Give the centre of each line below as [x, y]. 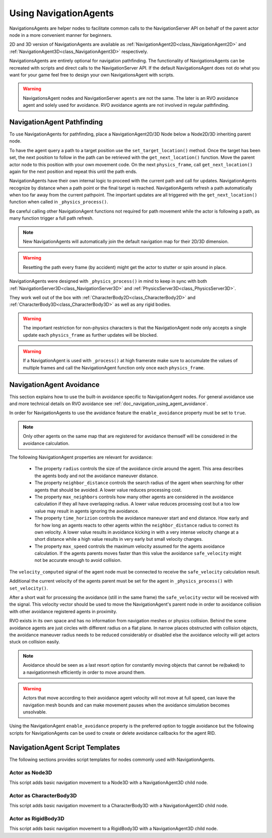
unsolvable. [35, 712]
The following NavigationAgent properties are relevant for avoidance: [81, 457]
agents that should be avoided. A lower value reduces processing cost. [108, 490]
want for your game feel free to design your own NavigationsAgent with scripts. [92, 75]
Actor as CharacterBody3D [43, 795]
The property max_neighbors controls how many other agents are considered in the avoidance [134, 497]
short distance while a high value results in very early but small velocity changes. [119, 539]
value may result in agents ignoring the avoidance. [87, 511]
